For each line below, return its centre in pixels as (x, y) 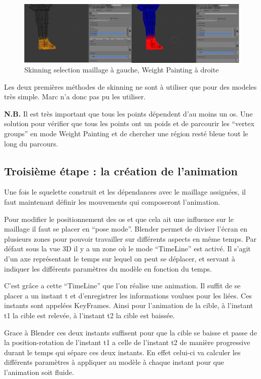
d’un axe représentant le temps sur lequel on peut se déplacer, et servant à (120, 259)
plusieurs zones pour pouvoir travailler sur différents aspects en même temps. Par (130, 238)
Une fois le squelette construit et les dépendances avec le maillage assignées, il (125, 192)
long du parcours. (31, 143)
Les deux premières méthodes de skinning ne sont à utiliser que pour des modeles (130, 86)
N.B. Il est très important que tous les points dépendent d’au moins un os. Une (128, 113)
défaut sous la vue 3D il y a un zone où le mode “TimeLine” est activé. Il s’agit (127, 249)
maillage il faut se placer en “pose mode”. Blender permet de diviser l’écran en (126, 229)
